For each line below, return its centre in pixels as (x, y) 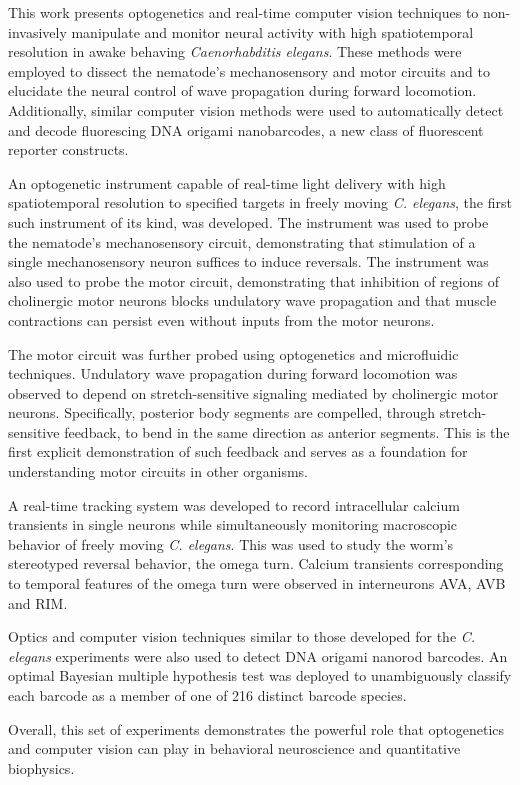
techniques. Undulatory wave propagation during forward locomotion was (233, 373)
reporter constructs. (68, 149)
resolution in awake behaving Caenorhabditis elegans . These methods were (235, 51)
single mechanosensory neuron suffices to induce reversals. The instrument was (248, 261)
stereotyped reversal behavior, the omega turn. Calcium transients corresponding (256, 563)
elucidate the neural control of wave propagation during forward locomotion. (242, 90)
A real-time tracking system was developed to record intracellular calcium (234, 504)
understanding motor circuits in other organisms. (158, 471)
